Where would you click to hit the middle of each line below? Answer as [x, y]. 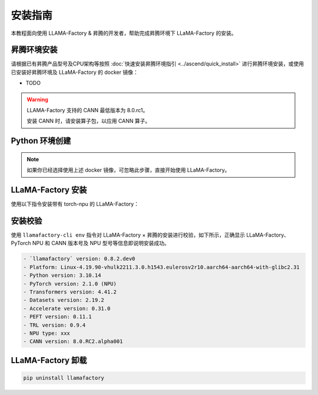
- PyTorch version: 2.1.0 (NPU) [70, 284]
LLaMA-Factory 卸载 [49, 360]
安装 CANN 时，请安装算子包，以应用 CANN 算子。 [89, 121]
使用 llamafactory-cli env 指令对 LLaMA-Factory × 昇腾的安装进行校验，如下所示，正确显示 [128, 235]
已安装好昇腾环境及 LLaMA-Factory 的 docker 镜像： [74, 72]
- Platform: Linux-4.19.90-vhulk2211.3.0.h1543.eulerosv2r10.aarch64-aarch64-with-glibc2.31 [161, 267]
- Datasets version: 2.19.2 [64, 300]
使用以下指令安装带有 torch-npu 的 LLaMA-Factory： [75, 204]
